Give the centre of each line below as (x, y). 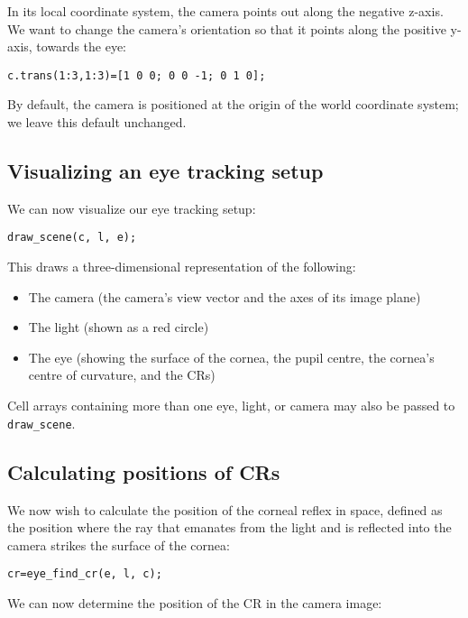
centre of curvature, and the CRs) (122, 375)
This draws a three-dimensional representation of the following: (182, 267)
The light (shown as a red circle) (119, 327)
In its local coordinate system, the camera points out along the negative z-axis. (225, 11)
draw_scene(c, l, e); (72, 238)
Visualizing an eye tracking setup (165, 171)
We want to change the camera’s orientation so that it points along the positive (227, 28)
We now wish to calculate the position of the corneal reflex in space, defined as (225, 509)
